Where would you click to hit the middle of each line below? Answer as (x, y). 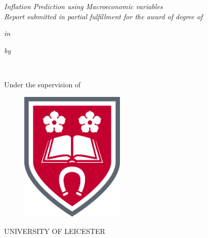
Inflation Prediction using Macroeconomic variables (84, 6)
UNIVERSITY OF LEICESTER (55, 231)
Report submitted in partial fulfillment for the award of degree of (103, 16)
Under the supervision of (43, 84)
